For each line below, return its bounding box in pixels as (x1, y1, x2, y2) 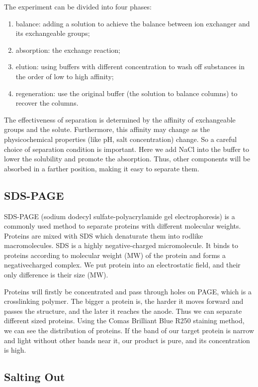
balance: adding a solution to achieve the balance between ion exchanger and (15, 18, 250, 28)
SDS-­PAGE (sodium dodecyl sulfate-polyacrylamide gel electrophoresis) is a (4, 211, 235, 221)
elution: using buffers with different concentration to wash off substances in (15, 61, 245, 72)
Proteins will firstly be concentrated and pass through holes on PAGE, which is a (4, 286, 252, 296)
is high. (4, 345, 26, 355)
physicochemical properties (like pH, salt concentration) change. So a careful (4, 133, 237, 144)
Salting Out (4, 369, 65, 385)
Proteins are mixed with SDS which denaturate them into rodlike (4, 230, 203, 241)
